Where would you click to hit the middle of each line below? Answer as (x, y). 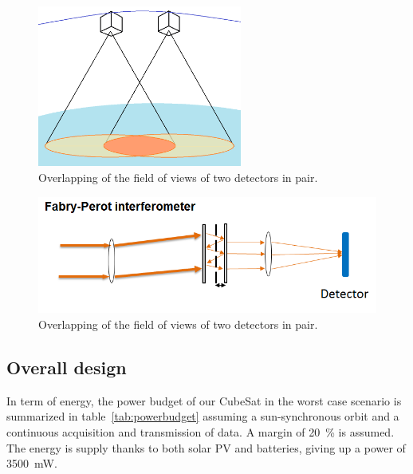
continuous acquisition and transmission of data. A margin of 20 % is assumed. (201, 431)
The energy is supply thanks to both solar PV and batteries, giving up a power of (206, 447)
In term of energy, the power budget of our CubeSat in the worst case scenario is (204, 400)
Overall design (67, 367)
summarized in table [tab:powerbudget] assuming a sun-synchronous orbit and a (203, 416)
